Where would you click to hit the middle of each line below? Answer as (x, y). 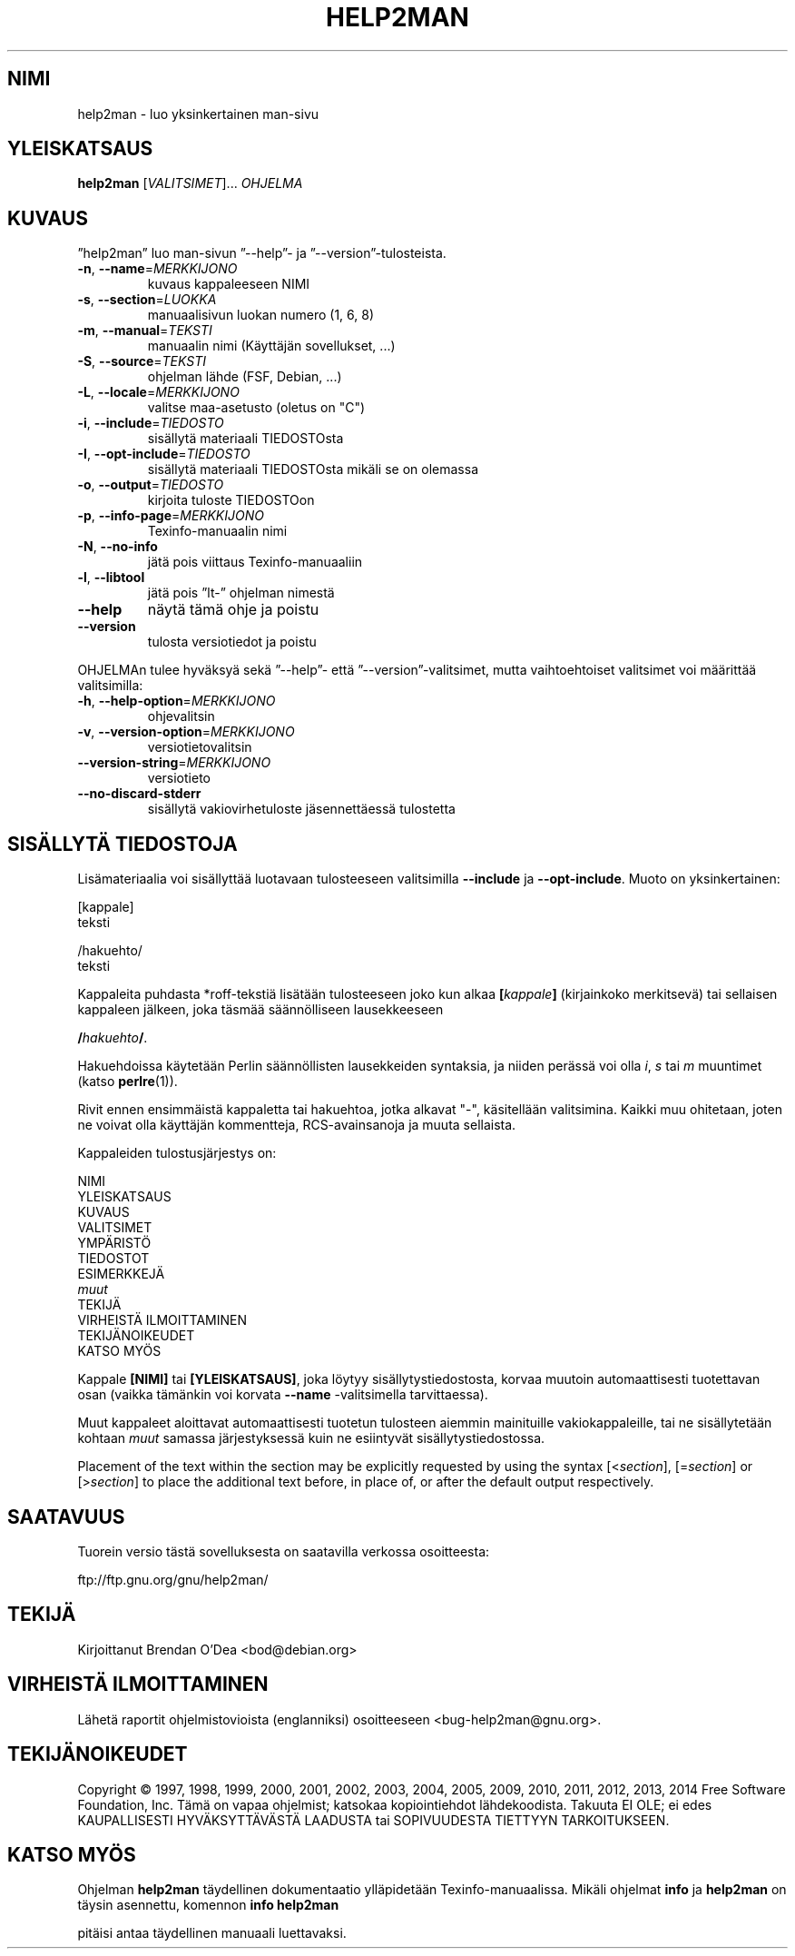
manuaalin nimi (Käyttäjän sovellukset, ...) (271, 346)
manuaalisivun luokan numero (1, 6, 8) (260, 315)
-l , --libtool (111, 578)
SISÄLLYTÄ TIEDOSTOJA (123, 844)
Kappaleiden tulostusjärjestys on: (177, 1153)
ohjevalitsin (181, 716)
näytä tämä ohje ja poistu (233, 610)
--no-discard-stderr (139, 794)
